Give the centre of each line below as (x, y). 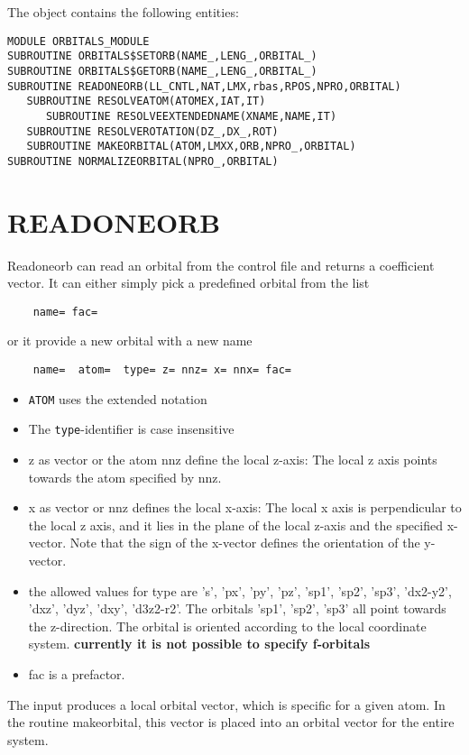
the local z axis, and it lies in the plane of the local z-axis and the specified (235, 525)
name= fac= (65, 312)
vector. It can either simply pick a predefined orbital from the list (189, 283)
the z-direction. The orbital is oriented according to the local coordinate (227, 626)
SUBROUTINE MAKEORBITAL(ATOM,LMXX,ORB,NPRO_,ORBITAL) (191, 147)
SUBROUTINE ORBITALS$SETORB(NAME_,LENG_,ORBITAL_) (162, 56)
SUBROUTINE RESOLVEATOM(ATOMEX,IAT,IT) (146, 101)
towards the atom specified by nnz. (125, 477)
